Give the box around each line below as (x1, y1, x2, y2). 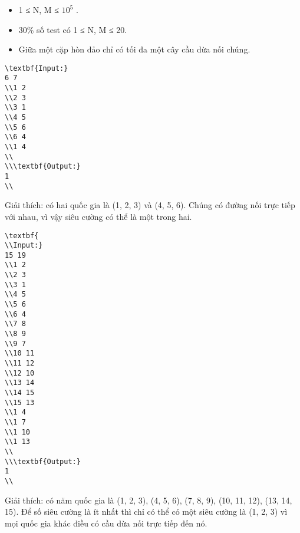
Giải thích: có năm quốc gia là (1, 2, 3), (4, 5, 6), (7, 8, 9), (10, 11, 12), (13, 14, (5, 493, 292, 506)
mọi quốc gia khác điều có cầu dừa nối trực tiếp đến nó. (5, 516, 207, 529)
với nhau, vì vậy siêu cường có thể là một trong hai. (5, 210, 192, 222)
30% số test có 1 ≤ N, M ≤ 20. (18, 23, 127, 35)
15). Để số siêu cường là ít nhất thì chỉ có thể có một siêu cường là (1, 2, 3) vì (5, 505, 288, 518)
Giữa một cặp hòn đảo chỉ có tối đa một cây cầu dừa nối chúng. (18, 43, 250, 55)
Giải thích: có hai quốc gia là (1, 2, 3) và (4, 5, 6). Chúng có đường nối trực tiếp (5, 199, 295, 211)
